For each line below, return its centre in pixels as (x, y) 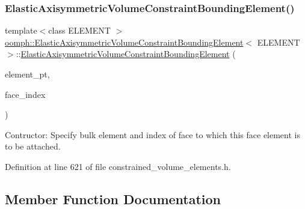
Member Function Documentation (113, 198)
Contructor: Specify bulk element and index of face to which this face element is (152, 134)
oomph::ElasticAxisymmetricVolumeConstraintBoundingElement (124, 42)
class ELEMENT (79, 30)
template (21, 30)
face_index (25, 94)
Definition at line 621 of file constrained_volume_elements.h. (118, 166)
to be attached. (33, 146)
